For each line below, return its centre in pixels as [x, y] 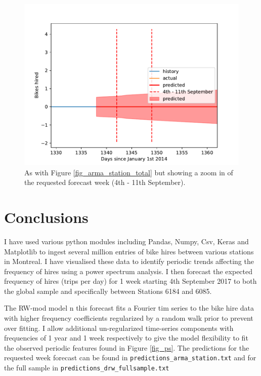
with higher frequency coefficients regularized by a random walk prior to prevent [129, 318]
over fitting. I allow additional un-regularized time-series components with [119, 328]
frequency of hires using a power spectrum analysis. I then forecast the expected [128, 271]
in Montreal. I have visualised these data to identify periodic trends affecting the [129, 261]
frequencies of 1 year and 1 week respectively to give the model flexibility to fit [126, 338]
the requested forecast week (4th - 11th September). [105, 182]
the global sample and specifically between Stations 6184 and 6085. [108, 291]
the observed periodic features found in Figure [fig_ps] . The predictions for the [127, 347]
